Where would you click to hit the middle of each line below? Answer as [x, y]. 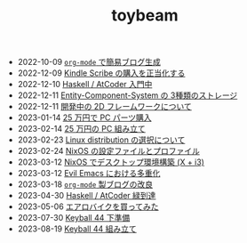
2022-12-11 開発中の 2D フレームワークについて [105, 107]
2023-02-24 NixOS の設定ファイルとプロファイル [108, 151]
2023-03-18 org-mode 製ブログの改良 [85, 184]
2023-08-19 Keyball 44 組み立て [77, 229]
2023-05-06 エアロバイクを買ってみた [88, 207]
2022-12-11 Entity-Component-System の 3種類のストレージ [127, 95]
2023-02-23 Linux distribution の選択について [101, 140]
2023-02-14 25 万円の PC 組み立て [82, 129]
